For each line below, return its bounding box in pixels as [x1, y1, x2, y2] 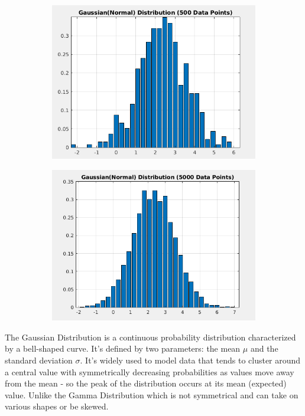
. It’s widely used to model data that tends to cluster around [80, 353, 301, 366]
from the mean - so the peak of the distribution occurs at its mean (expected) [5, 377, 287, 389]
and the [250, 342, 278, 355]
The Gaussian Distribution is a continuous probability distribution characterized [5, 330, 296, 343]
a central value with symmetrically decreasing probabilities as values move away [5, 365, 294, 378]
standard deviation [5, 353, 73, 366]
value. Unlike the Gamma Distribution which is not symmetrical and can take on [5, 388, 298, 401]
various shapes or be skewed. [5, 400, 109, 412]
